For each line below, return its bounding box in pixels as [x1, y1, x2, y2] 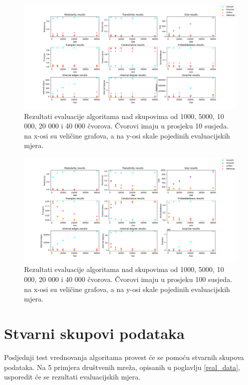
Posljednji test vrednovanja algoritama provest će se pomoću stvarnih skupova [4, 351, 244, 362]
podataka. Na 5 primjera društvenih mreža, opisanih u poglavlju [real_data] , [4, 361, 240, 372]
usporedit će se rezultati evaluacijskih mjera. [4, 371, 141, 382]
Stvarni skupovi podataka [4, 322, 185, 343]
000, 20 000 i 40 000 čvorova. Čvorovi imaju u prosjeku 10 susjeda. [24, 120, 229, 131]
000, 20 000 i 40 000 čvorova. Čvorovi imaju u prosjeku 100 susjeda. [24, 274, 232, 284]
